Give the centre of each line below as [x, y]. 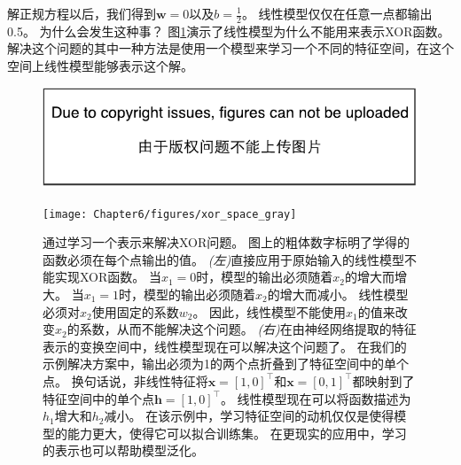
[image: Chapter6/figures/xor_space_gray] [170, 214]
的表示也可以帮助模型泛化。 [123, 450]
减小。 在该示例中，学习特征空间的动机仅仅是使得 [249, 416]
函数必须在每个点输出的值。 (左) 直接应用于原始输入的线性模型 [224, 259]
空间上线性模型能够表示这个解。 [100, 66]
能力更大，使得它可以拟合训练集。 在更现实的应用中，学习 [237, 433]
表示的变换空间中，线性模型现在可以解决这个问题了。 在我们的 [225, 346]
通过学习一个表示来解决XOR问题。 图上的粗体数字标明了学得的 [226, 242]
